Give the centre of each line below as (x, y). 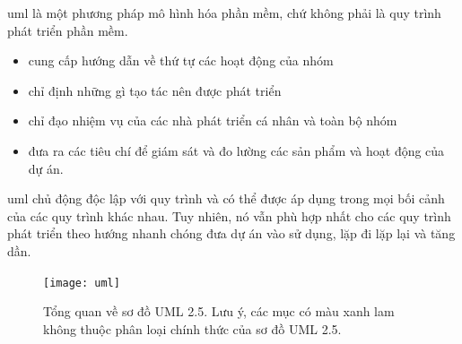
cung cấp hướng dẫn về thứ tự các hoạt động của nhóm (181, 60)
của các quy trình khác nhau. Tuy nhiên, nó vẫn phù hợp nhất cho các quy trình (229, 215)
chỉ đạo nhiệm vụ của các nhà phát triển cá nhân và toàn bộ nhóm (213, 120)
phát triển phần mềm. (68, 30)
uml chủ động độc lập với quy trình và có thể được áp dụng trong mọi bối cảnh (226, 198)
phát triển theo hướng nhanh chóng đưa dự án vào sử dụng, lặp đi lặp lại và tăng (231, 233)
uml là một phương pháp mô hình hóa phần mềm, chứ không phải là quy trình (224, 13)
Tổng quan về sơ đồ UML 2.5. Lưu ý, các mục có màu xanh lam (219, 311)
